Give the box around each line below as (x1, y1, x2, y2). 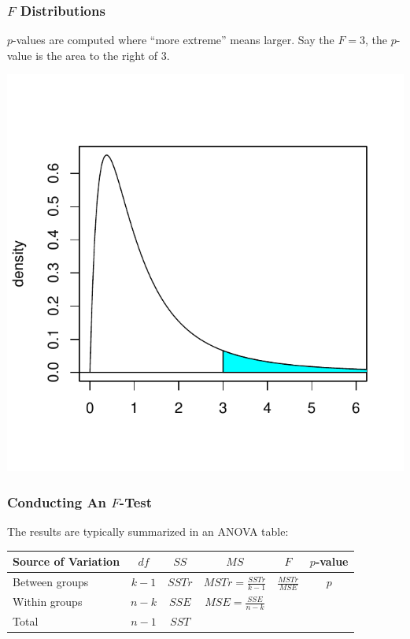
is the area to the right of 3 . (35, 46, 170, 63)
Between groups (13, 574, 89, 590)
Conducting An (7, 492, 107, 511)
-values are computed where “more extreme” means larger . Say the (13, 32, 334, 48)
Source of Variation (13, 553, 120, 570)
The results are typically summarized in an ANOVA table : (7, 523, 289, 540)
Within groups (13, 593, 83, 610)
